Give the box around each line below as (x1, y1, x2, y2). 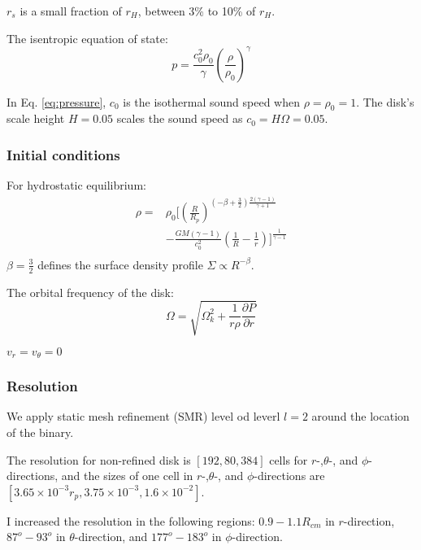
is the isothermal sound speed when (123, 93, 300, 110)
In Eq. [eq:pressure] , (7, 93, 106, 110)
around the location (311, 408, 410, 425)
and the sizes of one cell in (61, 467, 193, 484)
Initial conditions (7, 145, 120, 164)
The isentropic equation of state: (7, 29, 168, 46)
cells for (269, 451, 308, 468)
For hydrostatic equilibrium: (7, 177, 146, 194)
